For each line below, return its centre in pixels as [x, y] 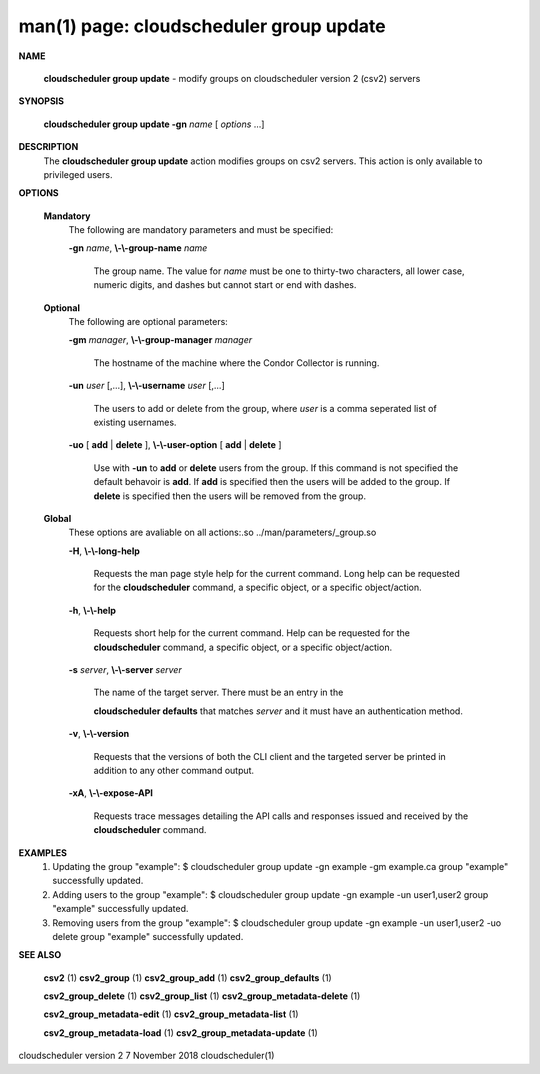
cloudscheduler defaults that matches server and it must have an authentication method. [278, 711]
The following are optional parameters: [148, 322]
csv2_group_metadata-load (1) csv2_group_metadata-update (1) [181, 1032]
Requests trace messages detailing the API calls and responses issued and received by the [281, 816]
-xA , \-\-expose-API [111, 793]
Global [57, 518]
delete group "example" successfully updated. [148, 936]
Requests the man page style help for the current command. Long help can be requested [276, 574]
